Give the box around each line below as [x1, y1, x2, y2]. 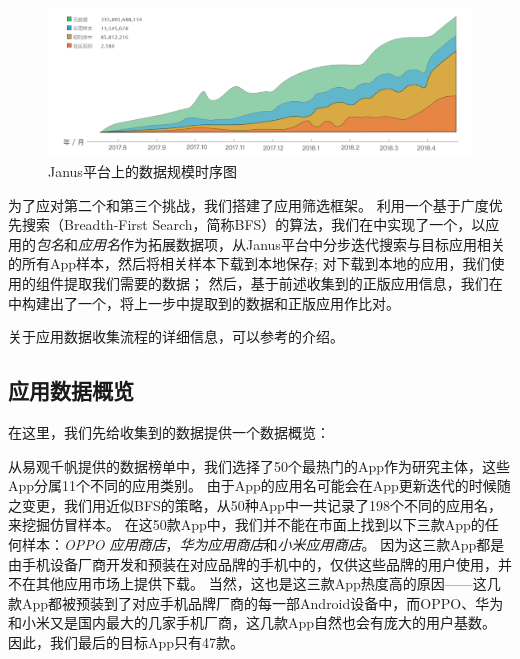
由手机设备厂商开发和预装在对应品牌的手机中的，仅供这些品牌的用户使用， [8, 553, 498, 574]
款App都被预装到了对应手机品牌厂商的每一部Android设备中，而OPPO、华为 [8, 592, 504, 613]
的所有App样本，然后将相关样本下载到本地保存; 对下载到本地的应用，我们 [8, 253, 491, 274]
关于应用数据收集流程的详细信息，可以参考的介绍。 [8, 326, 344, 347]
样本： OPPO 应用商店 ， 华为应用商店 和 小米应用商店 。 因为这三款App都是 [21, 533, 505, 554]
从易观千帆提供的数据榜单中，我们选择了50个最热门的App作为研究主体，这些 [8, 455, 511, 476]
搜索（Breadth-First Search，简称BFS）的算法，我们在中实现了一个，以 [21, 214, 486, 235]
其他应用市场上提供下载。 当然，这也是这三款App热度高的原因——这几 [35, 573, 501, 594]
